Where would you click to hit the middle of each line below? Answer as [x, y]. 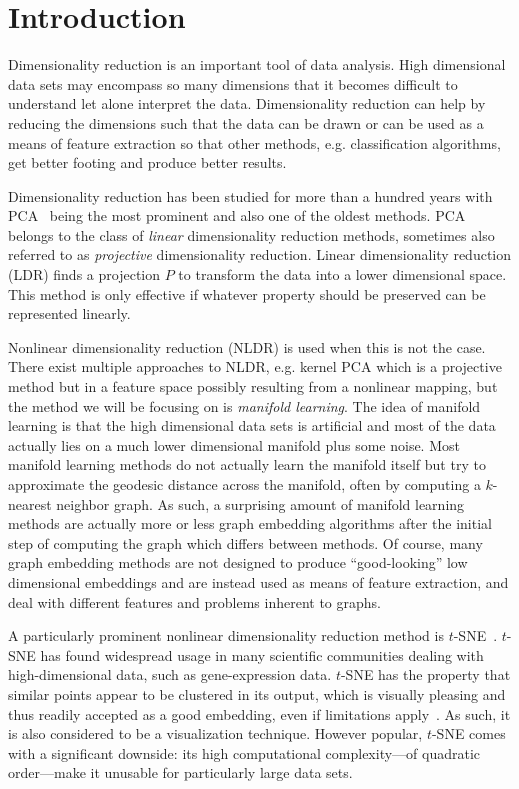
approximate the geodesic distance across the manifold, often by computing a [244, 484]
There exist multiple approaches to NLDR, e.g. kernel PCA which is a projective [255, 366]
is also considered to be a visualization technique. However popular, [215, 733]
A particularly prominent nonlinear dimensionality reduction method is [226, 635]
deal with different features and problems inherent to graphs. [195, 601]
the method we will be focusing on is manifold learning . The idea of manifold [244, 405]
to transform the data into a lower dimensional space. [342, 274]
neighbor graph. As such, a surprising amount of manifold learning [260, 503]
